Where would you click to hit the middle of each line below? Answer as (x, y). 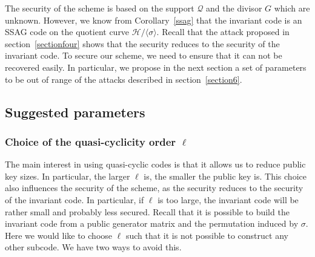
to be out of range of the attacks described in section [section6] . (124, 79)
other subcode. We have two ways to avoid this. (93, 247)
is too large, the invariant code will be (228, 199)
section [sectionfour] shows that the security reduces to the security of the (142, 43)
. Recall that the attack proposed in (223, 32)
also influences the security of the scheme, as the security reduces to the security (154, 188)
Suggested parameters (75, 112)
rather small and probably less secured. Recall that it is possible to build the (147, 211)
